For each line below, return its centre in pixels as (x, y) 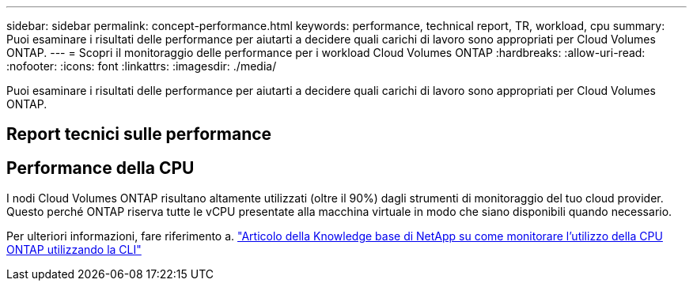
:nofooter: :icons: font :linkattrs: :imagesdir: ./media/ (142, 66)
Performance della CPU (100, 168)
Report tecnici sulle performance (139, 134)
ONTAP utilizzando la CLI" (74, 250)
